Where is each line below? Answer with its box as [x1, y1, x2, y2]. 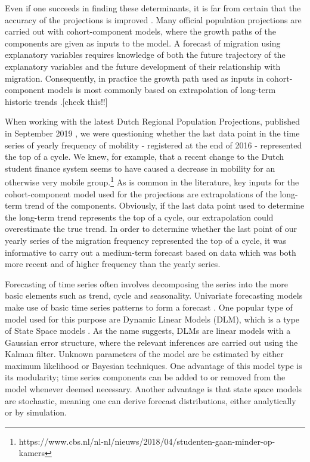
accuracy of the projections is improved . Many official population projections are [5, 13, 302, 26]
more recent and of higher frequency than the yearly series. [5, 258, 221, 270]
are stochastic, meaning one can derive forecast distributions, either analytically [5, 394, 296, 407]
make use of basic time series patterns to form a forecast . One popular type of [5, 300, 293, 313]
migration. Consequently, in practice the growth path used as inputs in [5, 72, 264, 84]
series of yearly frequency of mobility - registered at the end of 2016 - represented [5, 138, 302, 151]
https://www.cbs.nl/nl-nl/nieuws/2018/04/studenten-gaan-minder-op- [18, 435, 275, 447]
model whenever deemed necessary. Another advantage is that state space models [5, 383, 302, 395]
